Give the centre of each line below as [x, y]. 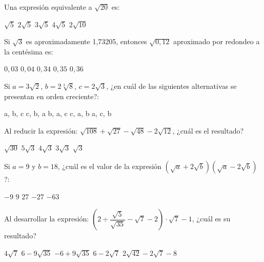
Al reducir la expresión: [41, 130]
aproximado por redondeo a [216, 41]
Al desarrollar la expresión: [47, 219]
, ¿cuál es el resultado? [208, 130]
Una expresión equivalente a [48, 7]
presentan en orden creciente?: [52, 96]
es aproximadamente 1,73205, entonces [86, 41]
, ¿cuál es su [211, 219]
